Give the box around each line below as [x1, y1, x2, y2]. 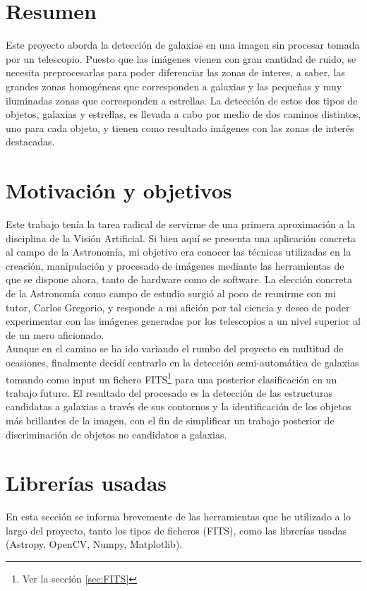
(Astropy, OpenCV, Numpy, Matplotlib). [6, 537, 183, 551]
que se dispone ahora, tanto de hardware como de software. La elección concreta [6, 272, 352, 287]
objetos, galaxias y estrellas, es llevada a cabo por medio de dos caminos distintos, [6, 107, 361, 121]
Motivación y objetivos [6, 176, 232, 205]
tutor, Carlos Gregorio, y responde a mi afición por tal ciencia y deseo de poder [6, 299, 350, 314]
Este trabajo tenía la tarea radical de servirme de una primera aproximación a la [6, 217, 355, 231]
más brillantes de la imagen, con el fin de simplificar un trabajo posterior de [6, 412, 335, 427]
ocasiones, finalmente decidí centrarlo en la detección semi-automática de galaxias [6, 354, 359, 369]
